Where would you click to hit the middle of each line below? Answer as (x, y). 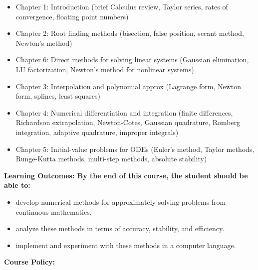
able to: (17, 185)
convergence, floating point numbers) (72, 16)
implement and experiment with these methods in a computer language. (126, 245)
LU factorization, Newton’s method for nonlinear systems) (105, 69)
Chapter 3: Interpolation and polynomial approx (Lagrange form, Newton (128, 86)
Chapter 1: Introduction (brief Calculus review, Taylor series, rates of (122, 6)
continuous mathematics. (54, 211)
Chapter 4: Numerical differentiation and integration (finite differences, (124, 112)
